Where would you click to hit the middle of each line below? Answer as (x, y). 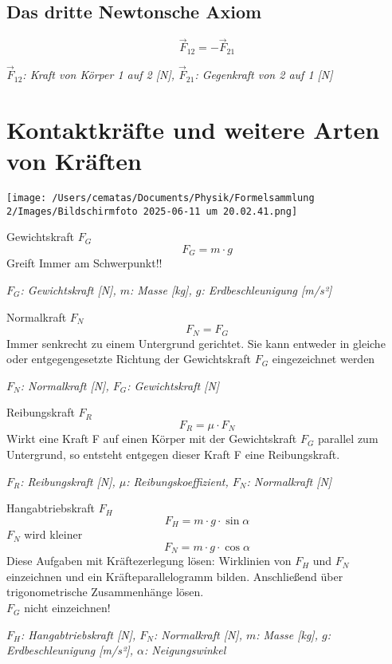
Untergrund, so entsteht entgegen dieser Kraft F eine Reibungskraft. (173, 455)
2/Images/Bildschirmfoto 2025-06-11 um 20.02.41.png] (152, 211)
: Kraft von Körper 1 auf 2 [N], (99, 75)
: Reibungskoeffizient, (177, 481)
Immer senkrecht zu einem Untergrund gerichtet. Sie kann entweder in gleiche (196, 343)
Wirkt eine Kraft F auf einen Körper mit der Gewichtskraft (152, 439)
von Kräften (74, 161)
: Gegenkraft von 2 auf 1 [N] (264, 75)
